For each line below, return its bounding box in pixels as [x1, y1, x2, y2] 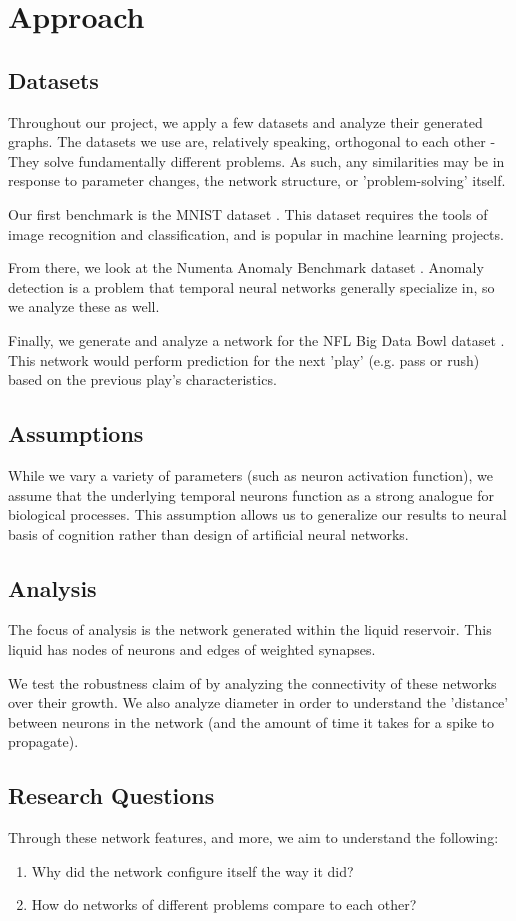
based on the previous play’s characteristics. [8, 369, 277, 390]
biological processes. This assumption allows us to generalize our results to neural [8, 504, 507, 525]
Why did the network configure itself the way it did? [31, 860, 354, 881]
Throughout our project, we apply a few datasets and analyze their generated [8, 111, 483, 132]
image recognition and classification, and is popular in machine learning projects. [8, 223, 504, 244]
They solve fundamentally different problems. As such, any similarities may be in [8, 150, 505, 171]
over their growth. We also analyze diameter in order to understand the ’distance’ [8, 692, 509, 713]
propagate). [8, 731, 79, 752]
